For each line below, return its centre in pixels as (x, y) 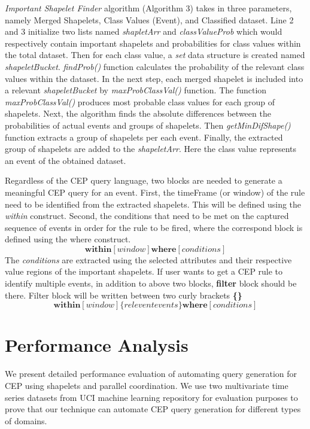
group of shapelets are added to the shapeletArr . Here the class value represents (151, 149)
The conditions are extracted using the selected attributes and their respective (148, 259)
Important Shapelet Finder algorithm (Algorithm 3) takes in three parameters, (148, 8)
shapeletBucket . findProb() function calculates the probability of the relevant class (155, 66)
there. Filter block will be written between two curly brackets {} (124, 295)
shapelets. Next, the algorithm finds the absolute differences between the (138, 113)
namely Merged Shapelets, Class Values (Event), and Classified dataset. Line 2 (149, 19)
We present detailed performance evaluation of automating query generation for (151, 374)
